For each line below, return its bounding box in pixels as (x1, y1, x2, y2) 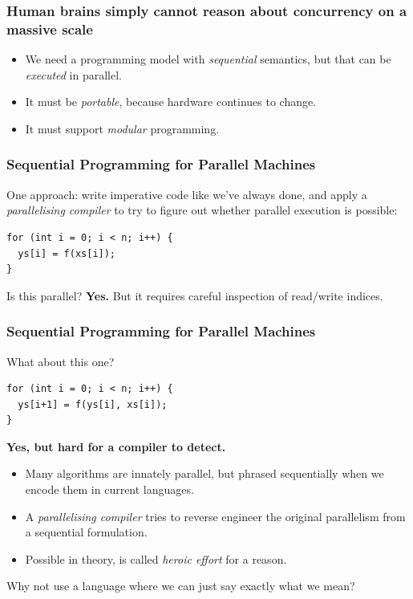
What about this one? (6, 352, 115, 369)
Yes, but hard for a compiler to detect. (6, 438, 226, 454)
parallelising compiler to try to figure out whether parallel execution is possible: (6, 202, 398, 218)
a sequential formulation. (25, 524, 148, 540)
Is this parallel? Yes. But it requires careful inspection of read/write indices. (6, 287, 383, 304)
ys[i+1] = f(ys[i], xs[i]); (18, 398, 168, 410)
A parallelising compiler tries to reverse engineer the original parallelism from (25, 507, 406, 524)
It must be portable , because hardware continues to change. (25, 93, 317, 110)
